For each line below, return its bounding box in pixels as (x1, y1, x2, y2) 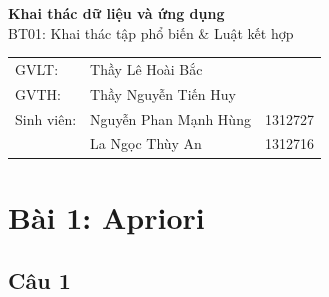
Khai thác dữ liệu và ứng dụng (8, 3, 225, 23)
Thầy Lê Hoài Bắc (90, 58, 203, 79)
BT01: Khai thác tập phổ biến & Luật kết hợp (8, 22, 294, 43)
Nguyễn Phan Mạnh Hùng (90, 108, 251, 129)
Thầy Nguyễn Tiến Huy (90, 83, 236, 104)
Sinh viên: (15, 108, 77, 129)
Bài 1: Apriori (8, 196, 205, 237)
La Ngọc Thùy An (90, 133, 202, 154)
